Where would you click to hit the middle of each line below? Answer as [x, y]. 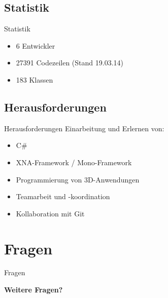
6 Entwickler [36, 45]
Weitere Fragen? [33, 290]
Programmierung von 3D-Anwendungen [78, 179]
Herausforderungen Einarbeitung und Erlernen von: [84, 128]
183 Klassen [35, 79]
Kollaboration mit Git [50, 213]
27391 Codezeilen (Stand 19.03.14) [70, 63]
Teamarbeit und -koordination [63, 196]
